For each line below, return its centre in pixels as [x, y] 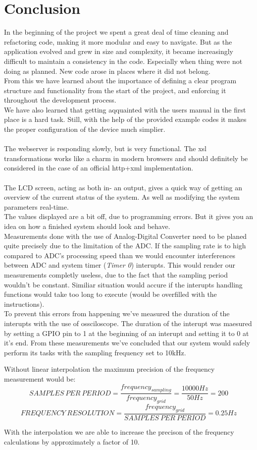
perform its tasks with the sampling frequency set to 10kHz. [95, 352]
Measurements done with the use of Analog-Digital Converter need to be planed [126, 236]
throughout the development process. [60, 100]
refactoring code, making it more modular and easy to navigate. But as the [118, 41]
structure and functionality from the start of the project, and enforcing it [115, 90]
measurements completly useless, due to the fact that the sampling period [116, 274]
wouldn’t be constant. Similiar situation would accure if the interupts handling [123, 284]
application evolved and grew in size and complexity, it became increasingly [119, 51]
